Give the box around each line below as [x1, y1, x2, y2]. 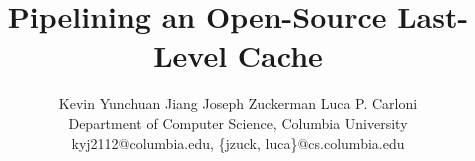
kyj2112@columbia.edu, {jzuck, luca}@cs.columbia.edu [71, 132, 405, 153]
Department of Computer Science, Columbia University [68, 112, 408, 133]
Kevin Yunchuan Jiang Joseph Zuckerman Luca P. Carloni [58, 93, 418, 114]
